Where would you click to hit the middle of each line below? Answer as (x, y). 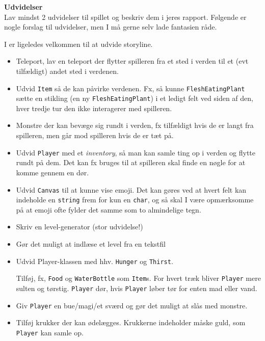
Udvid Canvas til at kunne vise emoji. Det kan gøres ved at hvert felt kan (131, 189)
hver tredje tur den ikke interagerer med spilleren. (94, 108)
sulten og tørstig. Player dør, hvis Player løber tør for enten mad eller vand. (137, 288)
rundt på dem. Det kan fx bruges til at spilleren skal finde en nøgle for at (131, 162)
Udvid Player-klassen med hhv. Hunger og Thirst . (95, 261)
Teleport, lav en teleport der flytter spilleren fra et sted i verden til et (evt (132, 61)
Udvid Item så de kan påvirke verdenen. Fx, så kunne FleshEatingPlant (130, 88)
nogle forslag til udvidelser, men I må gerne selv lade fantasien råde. (111, 27)
